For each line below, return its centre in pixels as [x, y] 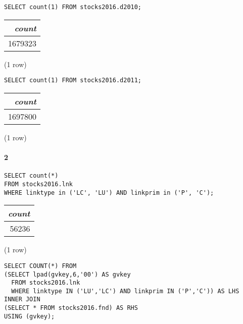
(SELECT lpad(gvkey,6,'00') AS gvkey [67, 274]
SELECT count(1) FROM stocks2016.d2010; [73, 7]
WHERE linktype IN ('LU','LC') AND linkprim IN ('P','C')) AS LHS [125, 291]
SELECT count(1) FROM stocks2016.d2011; [73, 80]
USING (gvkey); [30, 316]
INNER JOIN [22, 300]
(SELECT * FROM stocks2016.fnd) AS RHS [71, 308]
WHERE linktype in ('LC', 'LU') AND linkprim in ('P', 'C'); [109, 193]
